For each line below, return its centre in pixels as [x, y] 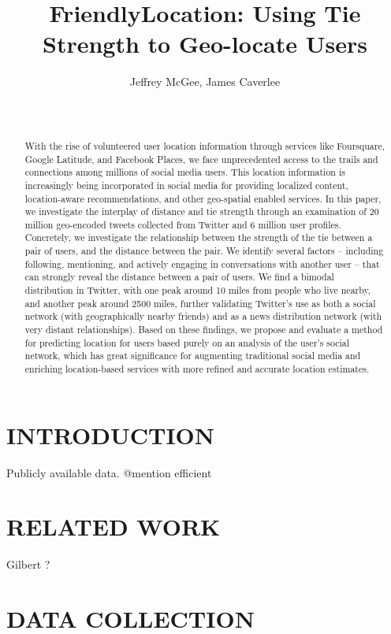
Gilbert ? [28, 564]
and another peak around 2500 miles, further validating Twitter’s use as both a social [200, 303]
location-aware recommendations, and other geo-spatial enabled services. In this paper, [203, 198]
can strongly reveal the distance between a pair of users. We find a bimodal [179, 277]
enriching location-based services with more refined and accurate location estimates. [197, 369]
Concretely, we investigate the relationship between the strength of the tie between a [199, 237]
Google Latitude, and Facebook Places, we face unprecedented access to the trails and [201, 159]
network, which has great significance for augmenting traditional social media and [193, 356]
